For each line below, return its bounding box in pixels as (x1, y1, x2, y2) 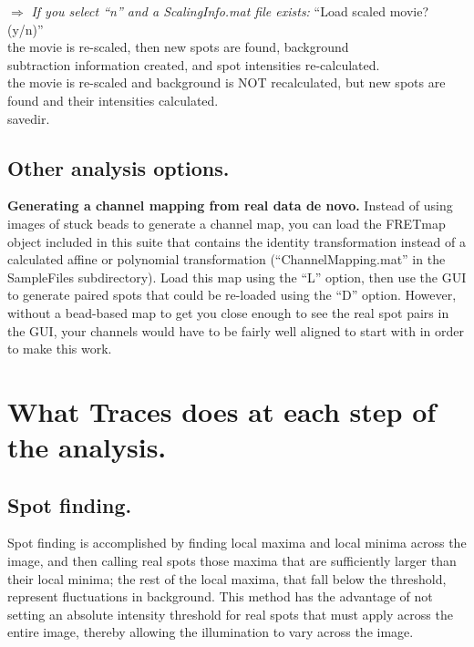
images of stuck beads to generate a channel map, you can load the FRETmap (7, 213, 446, 232)
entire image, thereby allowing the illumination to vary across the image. (7, 622, 414, 642)
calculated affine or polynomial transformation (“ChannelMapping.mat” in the (7, 250, 446, 269)
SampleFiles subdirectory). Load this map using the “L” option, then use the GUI (7, 267, 467, 286)
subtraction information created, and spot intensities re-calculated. (7, 55, 380, 74)
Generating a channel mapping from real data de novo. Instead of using (7, 196, 453, 215)
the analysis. (7, 428, 167, 466)
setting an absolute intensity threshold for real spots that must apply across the (7, 604, 453, 623)
